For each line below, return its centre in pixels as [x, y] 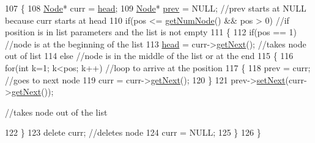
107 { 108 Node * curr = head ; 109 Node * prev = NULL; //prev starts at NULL [156, 8]
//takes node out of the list [56, 112]
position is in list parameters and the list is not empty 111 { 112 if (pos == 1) [151, 32]
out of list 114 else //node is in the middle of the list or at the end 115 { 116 [149, 56]
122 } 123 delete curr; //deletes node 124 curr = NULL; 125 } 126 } [133, 132]
